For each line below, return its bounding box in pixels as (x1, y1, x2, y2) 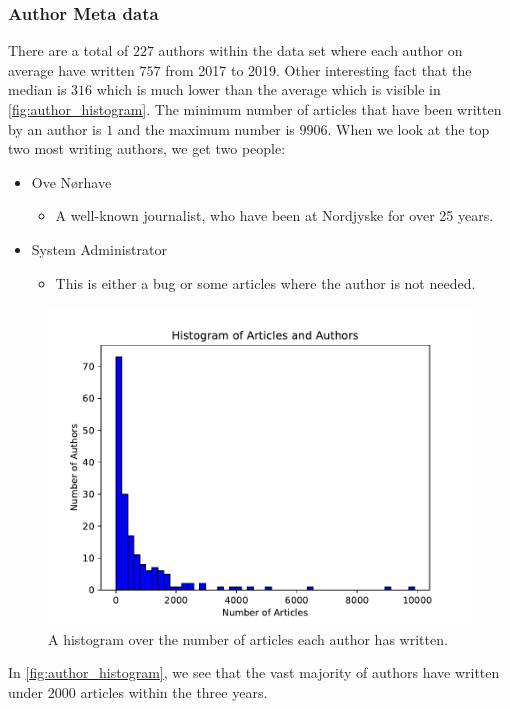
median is (8, 79, 67, 100)
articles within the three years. (80, 681, 268, 702)
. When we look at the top (327, 118, 490, 139)
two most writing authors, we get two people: (8, 138, 286, 159)
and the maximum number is (117, 118, 295, 139)
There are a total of (8, 40, 129, 61)
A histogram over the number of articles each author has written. (48, 628, 448, 649)
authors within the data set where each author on (158, 40, 463, 61)
